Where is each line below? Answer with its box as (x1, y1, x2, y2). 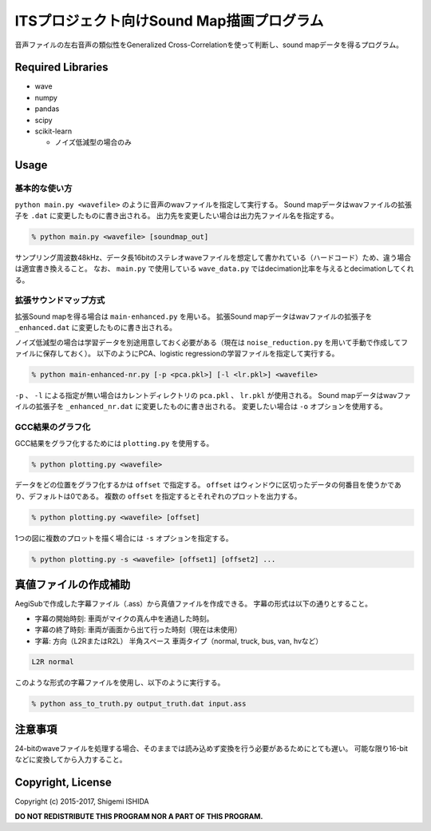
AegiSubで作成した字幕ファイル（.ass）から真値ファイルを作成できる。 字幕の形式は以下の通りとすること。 (14, 599, 373, 609)
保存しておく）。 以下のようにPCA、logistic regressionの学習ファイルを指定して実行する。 (42, 348, 339, 359)
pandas (34, 104, 60, 113)
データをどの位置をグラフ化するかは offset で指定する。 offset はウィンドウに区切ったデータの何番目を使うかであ (14, 480, 402, 490)
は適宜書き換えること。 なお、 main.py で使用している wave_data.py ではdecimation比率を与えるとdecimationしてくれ (14, 264, 414, 273)
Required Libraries (14, 61, 109, 74)
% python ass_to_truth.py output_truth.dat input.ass (31, 699, 247, 709)
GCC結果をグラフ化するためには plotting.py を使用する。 (14, 438, 214, 447)
